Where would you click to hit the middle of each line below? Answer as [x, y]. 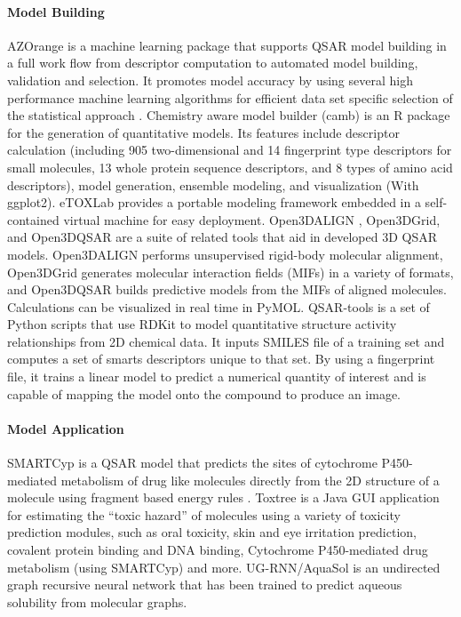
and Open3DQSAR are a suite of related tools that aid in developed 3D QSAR [223, 237]
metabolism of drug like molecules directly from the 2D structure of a [250, 480]
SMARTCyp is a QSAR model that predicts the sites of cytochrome [192, 463]
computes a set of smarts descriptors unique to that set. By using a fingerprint [221, 359]
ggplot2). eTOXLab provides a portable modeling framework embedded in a [214, 202]
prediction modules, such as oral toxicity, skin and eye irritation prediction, [212, 532]
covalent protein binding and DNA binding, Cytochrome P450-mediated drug [218, 550]
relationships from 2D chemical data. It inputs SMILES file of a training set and [226, 341]
